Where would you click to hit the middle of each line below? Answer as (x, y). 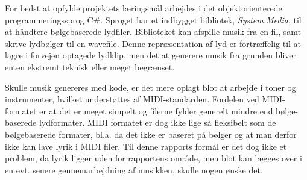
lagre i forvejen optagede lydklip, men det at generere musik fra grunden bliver (150, 55)
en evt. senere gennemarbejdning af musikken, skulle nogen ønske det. (134, 169)
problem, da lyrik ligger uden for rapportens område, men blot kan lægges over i (153, 158)
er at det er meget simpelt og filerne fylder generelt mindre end (156, 110)
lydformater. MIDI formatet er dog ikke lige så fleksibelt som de (157, 123)
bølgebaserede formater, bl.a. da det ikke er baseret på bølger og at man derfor (151, 134)
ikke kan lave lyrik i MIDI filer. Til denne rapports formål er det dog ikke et (146, 146)
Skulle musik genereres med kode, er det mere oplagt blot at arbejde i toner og (150, 87)
